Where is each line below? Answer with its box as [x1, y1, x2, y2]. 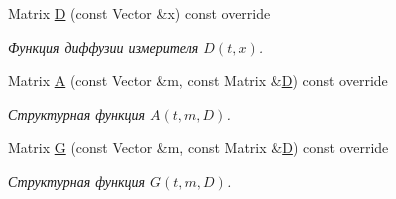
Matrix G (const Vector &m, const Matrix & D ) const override [8, 137, 389, 158]
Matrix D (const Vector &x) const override [8, 3, 271, 23]
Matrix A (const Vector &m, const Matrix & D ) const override [8, 70, 388, 91]
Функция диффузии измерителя [8, 36, 199, 57]
